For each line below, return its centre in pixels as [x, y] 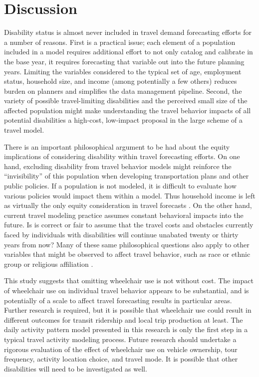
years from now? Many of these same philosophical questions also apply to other [127, 244]
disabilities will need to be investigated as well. [76, 368]
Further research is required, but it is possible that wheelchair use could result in [128, 310]
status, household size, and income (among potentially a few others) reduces [121, 81]
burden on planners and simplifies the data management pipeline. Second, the [123, 91]
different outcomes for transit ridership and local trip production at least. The [124, 319]
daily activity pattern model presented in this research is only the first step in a [126, 329]
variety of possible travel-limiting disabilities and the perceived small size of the [126, 100]
